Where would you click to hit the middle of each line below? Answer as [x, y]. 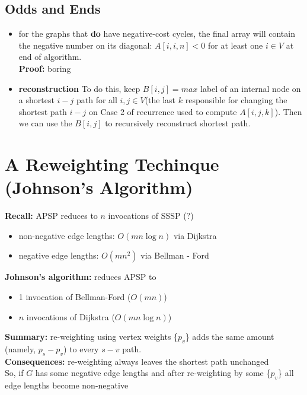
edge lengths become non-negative [67, 385]
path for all [97, 100]
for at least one [236, 45]
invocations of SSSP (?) [151, 216]
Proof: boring [45, 68]
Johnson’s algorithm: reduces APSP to [81, 277]
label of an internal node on [251, 88]
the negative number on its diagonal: [85, 45]
